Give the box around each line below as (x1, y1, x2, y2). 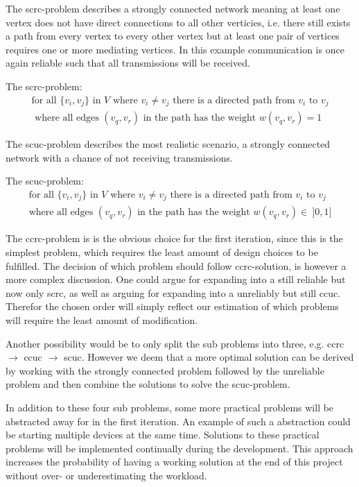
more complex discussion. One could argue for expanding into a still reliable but (6, 272, 346, 287)
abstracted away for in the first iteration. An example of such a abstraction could (6, 413, 351, 428)
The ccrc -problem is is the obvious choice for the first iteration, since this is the (6, 231, 343, 246)
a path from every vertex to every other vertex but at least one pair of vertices (6, 28, 340, 43)
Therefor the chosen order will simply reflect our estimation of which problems (6, 299, 339, 314)
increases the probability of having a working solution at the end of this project (6, 454, 343, 469)
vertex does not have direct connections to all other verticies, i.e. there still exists (6, 15, 351, 29)
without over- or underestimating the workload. (6, 468, 207, 482)
